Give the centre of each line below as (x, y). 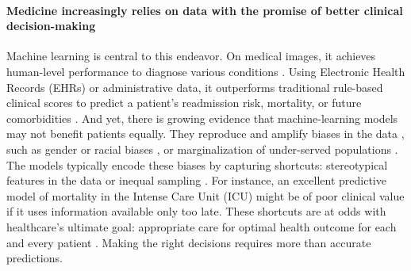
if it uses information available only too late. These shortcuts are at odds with (196, 211)
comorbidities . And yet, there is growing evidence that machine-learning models (202, 118)
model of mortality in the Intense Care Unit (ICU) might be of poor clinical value (205, 195)
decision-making (51, 26)
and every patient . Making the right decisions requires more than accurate (189, 242)
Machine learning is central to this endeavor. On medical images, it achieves (191, 56)
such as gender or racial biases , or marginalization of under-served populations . (202, 149)
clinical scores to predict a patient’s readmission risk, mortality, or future (184, 103)
